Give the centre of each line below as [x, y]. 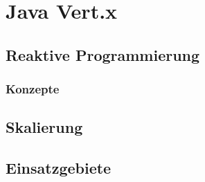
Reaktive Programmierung [103, 54]
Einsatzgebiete [59, 168]
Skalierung [44, 127]
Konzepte [33, 89]
